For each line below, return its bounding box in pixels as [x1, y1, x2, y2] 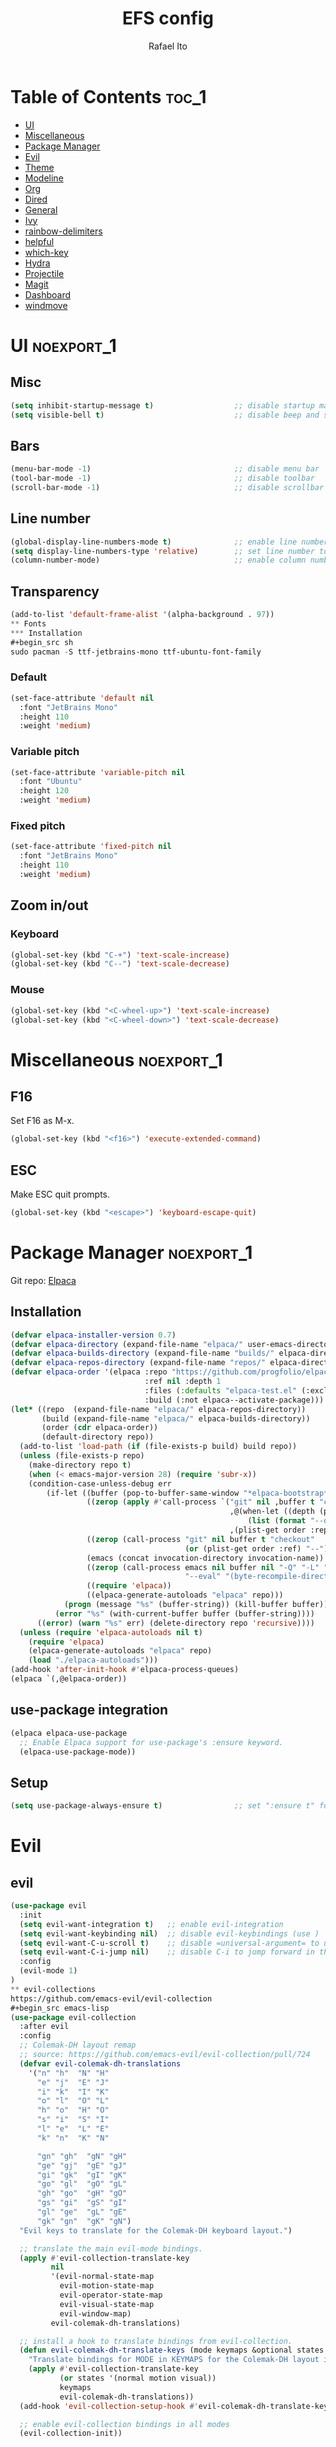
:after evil [19, 2022, 70, 2032]
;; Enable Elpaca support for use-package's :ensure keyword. [19, 1737, 284, 1747]
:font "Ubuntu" [19, 777, 83, 787]
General [24, 203, 58, 216]
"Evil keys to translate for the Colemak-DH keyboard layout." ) [19, 2225, 293, 2236]
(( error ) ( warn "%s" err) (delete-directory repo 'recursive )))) [36, 1618, 315, 1628]
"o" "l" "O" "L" [36, 2096, 110, 2106]
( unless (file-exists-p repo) [19, 1451, 145, 1461]
